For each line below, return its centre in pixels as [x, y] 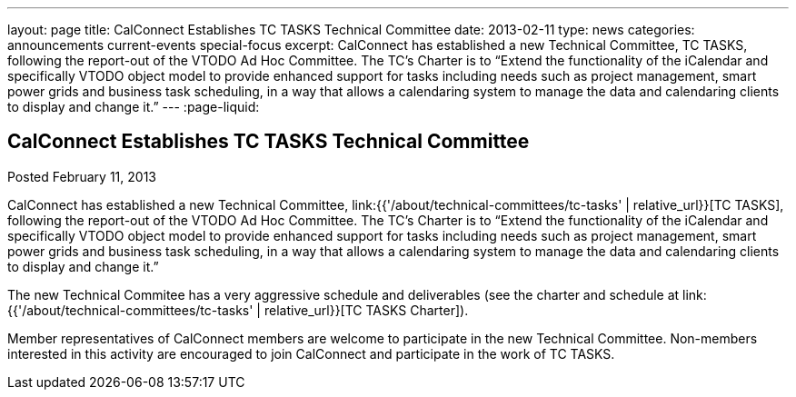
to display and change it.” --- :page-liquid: [134, 107]
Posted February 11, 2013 [82, 176]
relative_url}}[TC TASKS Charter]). [366, 310]
